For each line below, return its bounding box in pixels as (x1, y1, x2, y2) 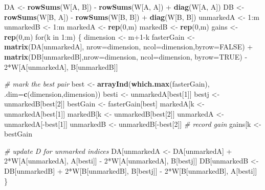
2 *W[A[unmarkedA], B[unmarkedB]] (4, 61, 118, 72)
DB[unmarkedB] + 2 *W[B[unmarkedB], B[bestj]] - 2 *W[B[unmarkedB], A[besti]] (4, 165, 257, 176)
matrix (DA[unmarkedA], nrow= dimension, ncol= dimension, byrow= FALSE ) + (4, 41, 253, 52)
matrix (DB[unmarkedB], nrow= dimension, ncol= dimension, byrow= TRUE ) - (4, 51, 248, 62)
